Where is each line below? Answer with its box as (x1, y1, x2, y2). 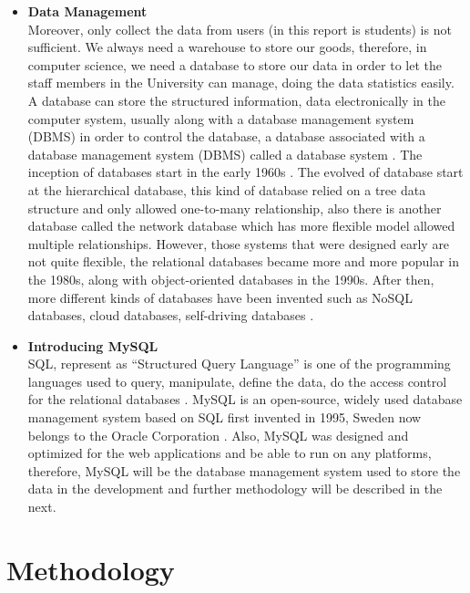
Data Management (27, 2, 148, 20)
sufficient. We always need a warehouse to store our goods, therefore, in (27, 37, 427, 57)
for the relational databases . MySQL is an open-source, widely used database (27, 390, 463, 409)
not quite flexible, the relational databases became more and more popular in (27, 252, 460, 271)
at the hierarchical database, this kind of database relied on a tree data (27, 180, 426, 199)
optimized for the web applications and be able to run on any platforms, (27, 443, 432, 463)
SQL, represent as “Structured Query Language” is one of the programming (27, 354, 451, 373)
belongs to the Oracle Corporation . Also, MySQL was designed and (27, 425, 409, 444)
